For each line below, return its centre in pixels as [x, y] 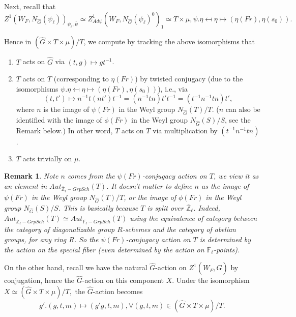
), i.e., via [173, 88]
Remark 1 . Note [31, 176]
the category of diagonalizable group [60, 229]
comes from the [91, 176]
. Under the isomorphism [211, 280]
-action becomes [118, 291]
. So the [86, 239]
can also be [243, 109]
